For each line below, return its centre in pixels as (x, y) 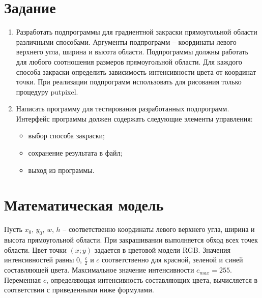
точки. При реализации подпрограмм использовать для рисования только (129, 82)
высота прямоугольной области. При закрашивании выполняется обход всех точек (131, 240)
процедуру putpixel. (47, 91)
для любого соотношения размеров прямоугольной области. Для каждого (129, 61)
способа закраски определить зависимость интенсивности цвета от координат (136, 71)
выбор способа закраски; (66, 136)
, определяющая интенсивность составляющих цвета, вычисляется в (152, 279)
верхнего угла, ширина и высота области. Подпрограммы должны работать (132, 52)
